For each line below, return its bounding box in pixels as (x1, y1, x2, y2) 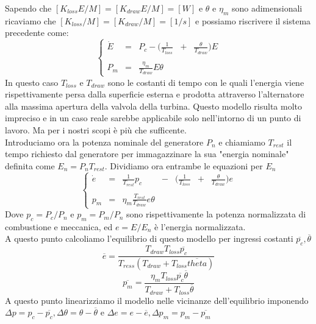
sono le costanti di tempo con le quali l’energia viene (107, 76, 304, 88)
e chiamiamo (218, 135, 265, 148)
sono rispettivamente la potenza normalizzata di (126, 208, 306, 220)
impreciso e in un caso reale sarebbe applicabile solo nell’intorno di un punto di (5, 111, 301, 124)
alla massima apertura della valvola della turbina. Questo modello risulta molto (5, 99, 302, 112)
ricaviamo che (5, 14, 56, 27)
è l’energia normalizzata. (154, 220, 246, 233)
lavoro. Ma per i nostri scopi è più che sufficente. (5, 123, 187, 136)
